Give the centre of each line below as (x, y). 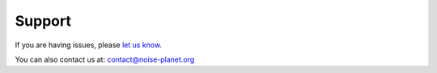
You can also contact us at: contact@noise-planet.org (105, 59)
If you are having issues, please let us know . (88, 45)
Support (43, 21)
